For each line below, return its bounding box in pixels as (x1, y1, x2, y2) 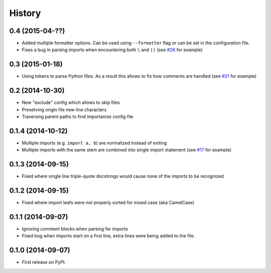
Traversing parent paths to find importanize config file (22, 113, 134, 120)
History (9, 8, 41, 19)
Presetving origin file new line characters (22, 106, 107, 112)
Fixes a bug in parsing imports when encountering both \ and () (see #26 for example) (22, 47, 203, 53)
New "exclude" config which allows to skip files (22, 99, 120, 105)
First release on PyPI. (22, 259, 66, 265)
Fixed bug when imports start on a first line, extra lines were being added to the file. (22, 233, 195, 239)
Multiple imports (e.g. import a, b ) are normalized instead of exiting (22, 140, 167, 146)
